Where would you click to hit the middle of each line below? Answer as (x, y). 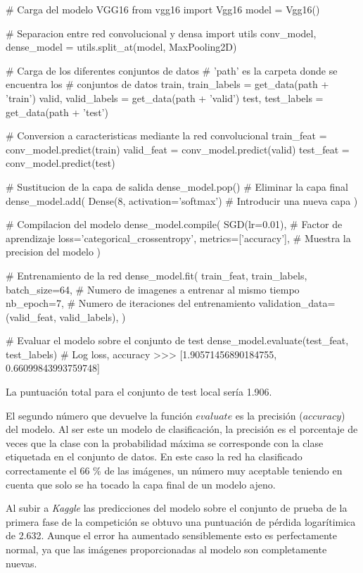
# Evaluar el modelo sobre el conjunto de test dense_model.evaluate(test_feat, (177, 340)
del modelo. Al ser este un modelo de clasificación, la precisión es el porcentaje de (182, 429)
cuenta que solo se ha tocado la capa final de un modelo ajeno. (141, 484)
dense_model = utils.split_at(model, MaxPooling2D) (121, 47)
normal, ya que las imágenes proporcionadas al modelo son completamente (166, 549)
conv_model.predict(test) (60, 163)
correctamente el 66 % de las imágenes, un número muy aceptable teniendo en (174, 471)
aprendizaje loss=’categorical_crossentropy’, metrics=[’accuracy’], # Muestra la (178, 238)
